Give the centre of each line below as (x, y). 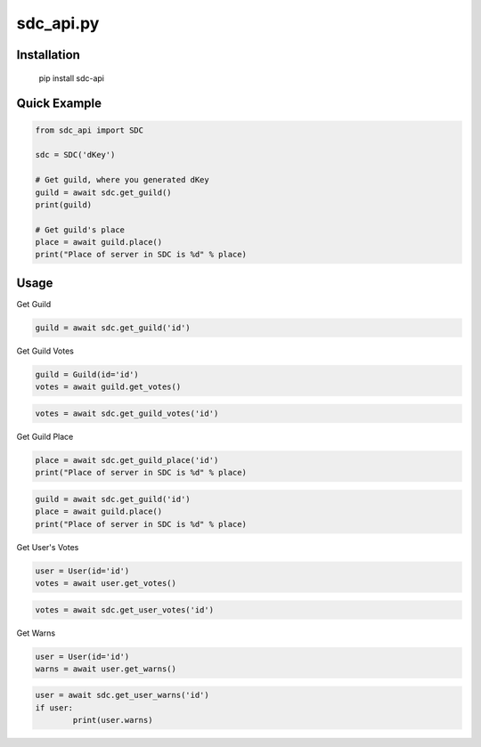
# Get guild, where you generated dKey (122, 180)
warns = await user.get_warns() (106, 669)
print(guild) (64, 204)
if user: (54, 707)
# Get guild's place (80, 230)
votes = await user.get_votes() (106, 583)
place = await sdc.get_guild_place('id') (127, 460)
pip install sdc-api (71, 78)
